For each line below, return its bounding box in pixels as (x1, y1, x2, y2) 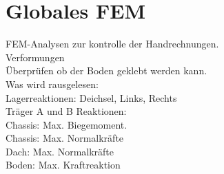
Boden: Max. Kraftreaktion (6, 157, 121, 172)
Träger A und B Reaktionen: (6, 104, 127, 118)
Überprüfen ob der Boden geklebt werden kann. (6, 63, 207, 78)
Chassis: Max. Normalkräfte (6, 131, 124, 145)
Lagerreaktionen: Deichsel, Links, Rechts (6, 90, 177, 105)
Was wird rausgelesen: (6, 76, 99, 91)
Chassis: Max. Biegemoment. (6, 117, 128, 131)
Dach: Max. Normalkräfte (6, 144, 114, 158)
